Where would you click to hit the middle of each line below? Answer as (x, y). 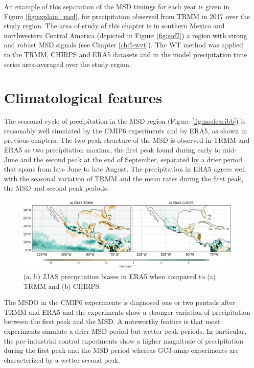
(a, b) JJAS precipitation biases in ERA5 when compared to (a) (120, 276)
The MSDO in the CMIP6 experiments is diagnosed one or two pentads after (120, 302)
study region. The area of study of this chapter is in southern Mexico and (114, 26)
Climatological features (83, 97)
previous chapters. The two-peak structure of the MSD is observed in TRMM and (127, 140)
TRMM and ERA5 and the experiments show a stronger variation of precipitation (127, 312)
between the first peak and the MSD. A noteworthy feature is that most (112, 321)
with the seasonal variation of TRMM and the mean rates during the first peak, (124, 178)
